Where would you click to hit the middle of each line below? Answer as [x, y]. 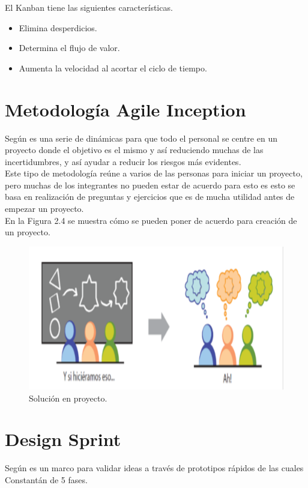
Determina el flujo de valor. [69, 48]
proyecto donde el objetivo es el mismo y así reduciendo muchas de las [134, 150]
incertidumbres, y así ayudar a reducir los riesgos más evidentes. [123, 161]
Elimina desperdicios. [58, 27]
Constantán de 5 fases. [46, 479]
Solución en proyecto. [68, 398]
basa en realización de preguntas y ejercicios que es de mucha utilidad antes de [150, 197]
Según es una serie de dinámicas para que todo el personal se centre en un [141, 138]
